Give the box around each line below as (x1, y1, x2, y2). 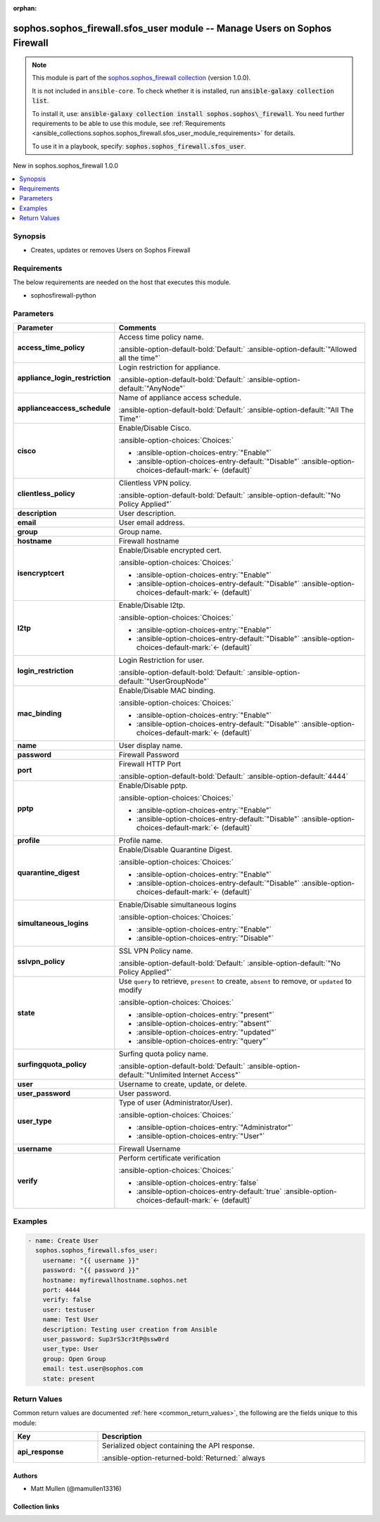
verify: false (42, 1295, 91, 1304)
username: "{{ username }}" (42, 1256, 140, 1264)
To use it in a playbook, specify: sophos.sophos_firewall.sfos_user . (32, 141, 246, 151)
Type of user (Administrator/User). (118, 1098, 233, 1108)
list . (32, 96, 49, 105)
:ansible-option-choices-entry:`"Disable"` (136, 933, 274, 943)
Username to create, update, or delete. (118, 1079, 248, 1089)
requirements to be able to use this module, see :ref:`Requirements (32, 119, 226, 127)
